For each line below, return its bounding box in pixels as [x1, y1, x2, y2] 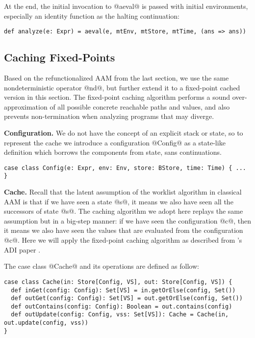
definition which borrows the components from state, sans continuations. [4, 147, 222, 157]
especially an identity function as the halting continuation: [4, 10, 179, 21]
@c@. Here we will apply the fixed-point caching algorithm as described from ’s [4, 235, 242, 245]
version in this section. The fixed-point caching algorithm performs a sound [4, 92, 230, 102]
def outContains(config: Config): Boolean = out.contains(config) [11, 303, 232, 310]
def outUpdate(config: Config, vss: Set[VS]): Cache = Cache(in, [11, 311, 229, 318]
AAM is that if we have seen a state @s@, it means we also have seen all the [4, 196, 233, 206]
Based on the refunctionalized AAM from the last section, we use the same [4, 73, 229, 83]
